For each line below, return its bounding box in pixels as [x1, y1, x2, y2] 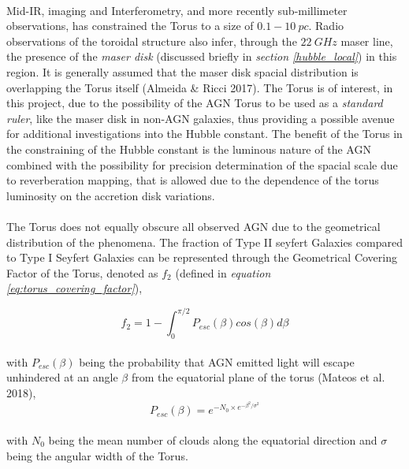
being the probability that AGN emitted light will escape [79, 353, 355, 370]
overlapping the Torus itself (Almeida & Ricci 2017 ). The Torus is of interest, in [6, 79, 393, 95]
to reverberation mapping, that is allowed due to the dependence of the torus [6, 172, 379, 188]
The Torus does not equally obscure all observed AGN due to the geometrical [6, 218, 381, 234]
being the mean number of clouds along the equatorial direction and [48, 432, 377, 449]
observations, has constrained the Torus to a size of [6, 17, 254, 34]
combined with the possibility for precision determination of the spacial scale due [6, 156, 398, 173]
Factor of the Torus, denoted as [6, 264, 158, 281]
